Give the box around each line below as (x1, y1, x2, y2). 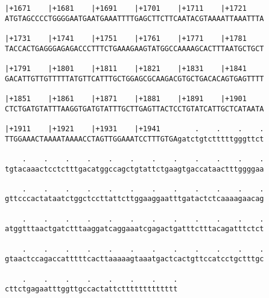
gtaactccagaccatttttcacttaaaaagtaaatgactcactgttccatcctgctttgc (5, 255, 264, 264)
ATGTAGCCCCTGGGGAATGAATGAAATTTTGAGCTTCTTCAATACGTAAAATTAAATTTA (5, 14, 264, 23)
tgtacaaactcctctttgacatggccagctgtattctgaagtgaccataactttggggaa (5, 164, 264, 173)
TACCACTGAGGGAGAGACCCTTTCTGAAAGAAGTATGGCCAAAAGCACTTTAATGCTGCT (5, 44, 264, 53)
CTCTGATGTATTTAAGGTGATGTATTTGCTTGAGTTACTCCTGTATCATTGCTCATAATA (5, 104, 264, 113)
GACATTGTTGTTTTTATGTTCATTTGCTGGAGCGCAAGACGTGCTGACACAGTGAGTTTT (5, 74, 264, 83)
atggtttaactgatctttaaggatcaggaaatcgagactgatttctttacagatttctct (5, 225, 264, 234)
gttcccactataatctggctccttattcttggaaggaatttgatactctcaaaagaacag (5, 194, 264, 203)
